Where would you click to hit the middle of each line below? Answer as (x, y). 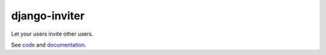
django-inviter (48, 16)
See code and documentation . (49, 45)
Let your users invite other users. (52, 34)
